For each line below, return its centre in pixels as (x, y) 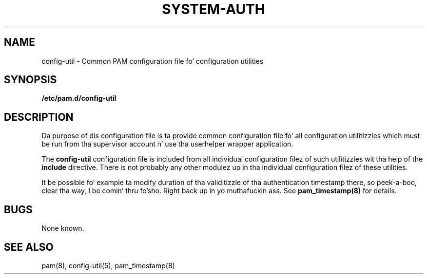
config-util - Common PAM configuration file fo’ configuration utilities (153, 61)
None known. (63, 228)
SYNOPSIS (30, 80)
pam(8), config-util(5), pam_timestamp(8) (108, 265)
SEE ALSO (29, 247)
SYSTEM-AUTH (213, 9)
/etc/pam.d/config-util (79, 98)
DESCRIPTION (39, 117)
